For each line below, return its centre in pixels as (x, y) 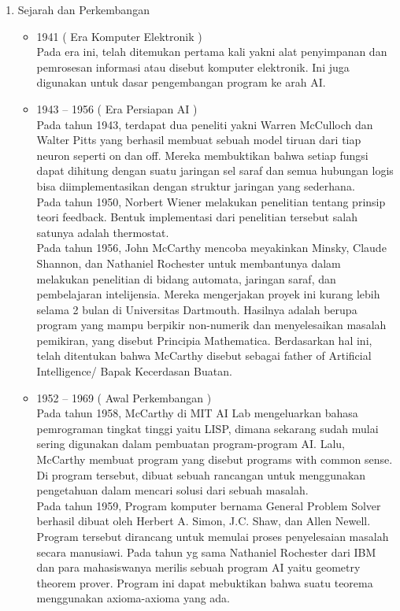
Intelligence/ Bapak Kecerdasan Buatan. (134, 371)
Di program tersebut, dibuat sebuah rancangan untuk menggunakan (201, 474)
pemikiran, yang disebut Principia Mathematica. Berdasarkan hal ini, (204, 340)
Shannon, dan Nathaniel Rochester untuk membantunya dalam (189, 263)
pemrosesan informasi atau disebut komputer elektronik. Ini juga (193, 67)
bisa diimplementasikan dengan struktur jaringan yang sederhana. (196, 185)
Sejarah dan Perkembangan (83, 9)
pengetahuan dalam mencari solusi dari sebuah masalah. (172, 490)
